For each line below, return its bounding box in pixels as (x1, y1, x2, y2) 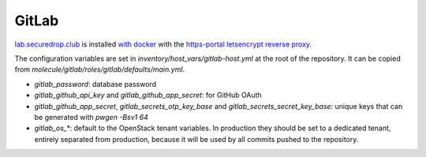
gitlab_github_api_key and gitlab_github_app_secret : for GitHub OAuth (34, 91, 262, 100)
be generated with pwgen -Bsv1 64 (34, 112, 149, 121)
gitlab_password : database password (34, 79, 157, 88)
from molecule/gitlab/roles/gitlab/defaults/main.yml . (14, 65, 185, 74)
